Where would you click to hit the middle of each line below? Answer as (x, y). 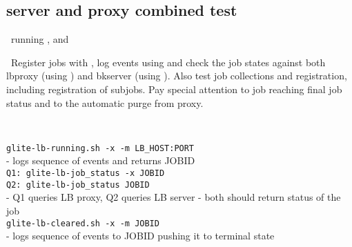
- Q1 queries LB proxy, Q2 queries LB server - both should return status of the (174, 197)
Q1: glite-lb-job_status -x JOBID (86, 174)
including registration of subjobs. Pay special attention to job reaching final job (174, 89)
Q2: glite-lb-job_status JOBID (78, 185)
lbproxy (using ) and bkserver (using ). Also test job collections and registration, (177, 76)
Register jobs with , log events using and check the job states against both (168, 62)
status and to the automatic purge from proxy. (105, 102)
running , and (40, 39)
